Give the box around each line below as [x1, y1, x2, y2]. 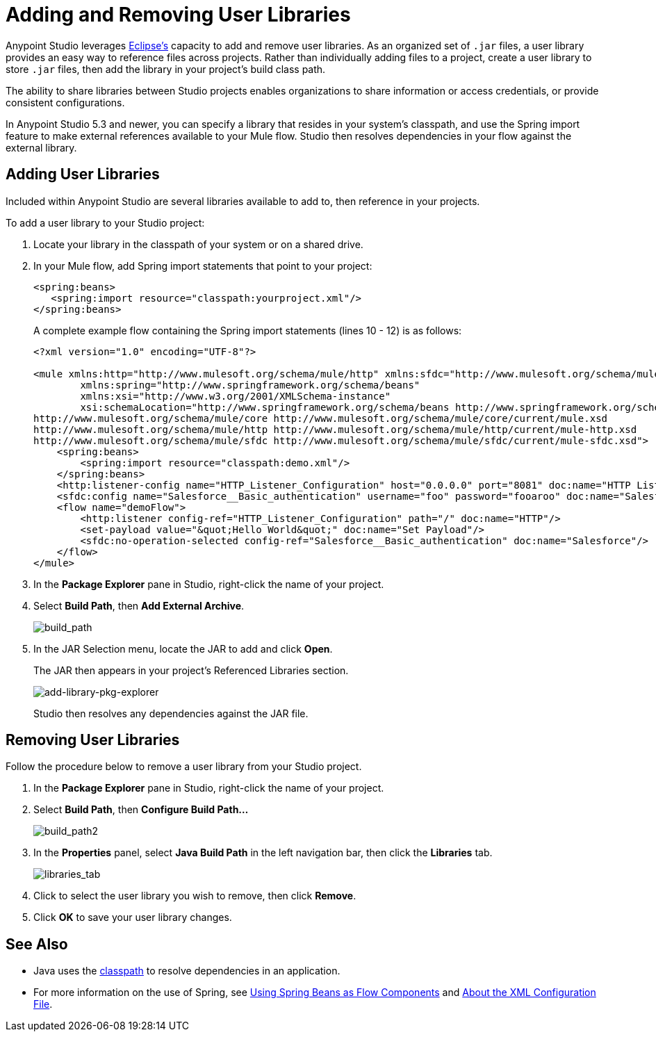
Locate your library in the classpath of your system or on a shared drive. [33, 238, 363, 250]
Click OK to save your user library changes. [33, 911, 232, 924]
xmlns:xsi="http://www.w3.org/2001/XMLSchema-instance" [80, 390, 391, 402]
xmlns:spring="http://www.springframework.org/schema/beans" [80, 379, 420, 391]
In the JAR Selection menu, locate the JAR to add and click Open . [33, 642, 333, 655]
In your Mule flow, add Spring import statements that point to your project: [33, 259, 372, 272]
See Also [6, 935, 68, 953]
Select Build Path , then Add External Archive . [33, 599, 245, 612]
